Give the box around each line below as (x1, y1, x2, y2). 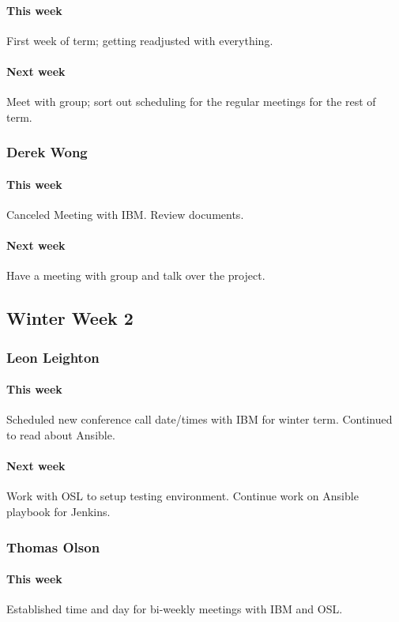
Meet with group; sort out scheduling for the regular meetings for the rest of (6, 93, 376, 110)
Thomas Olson (6, 537, 100, 556)
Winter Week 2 (6, 306, 134, 330)
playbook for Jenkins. (6, 503, 111, 519)
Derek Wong (6, 142, 88, 162)
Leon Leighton (6, 347, 100, 367)
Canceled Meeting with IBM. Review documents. (6, 206, 244, 223)
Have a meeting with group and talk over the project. (6, 267, 265, 284)
